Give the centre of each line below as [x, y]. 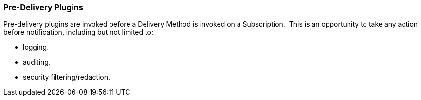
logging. [36, 47]
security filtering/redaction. [67, 77]
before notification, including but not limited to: [78, 32]
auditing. [37, 62]
